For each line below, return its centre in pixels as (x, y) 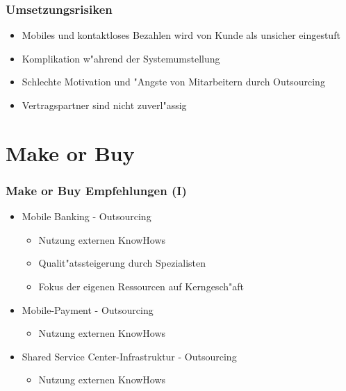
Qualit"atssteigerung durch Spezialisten (122, 263)
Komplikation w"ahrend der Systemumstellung (121, 58)
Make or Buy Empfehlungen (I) (96, 190)
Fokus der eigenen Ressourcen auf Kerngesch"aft (141, 286)
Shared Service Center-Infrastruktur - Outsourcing (129, 356)
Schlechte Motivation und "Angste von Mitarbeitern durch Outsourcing (173, 82)
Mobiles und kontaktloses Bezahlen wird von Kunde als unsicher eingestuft (181, 35)
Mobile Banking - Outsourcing (86, 216)
